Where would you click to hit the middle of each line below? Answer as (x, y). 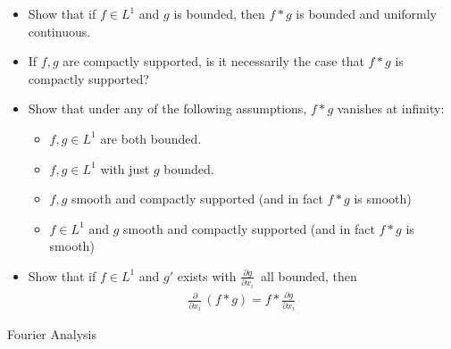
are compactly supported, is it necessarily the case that (213, 61)
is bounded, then (219, 13)
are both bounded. (151, 138)
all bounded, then (309, 275)
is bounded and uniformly (366, 13)
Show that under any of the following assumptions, (167, 108)
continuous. (59, 31)
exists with (207, 275)
